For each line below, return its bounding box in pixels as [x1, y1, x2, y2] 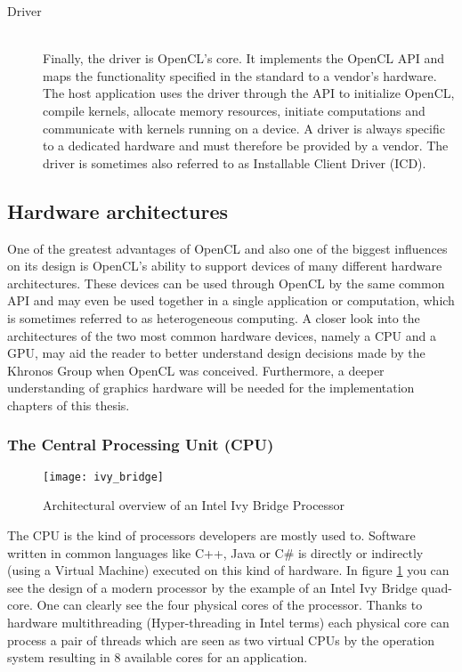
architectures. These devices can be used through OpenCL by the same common [7, 273, 445, 292]
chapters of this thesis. [7, 395, 130, 414]
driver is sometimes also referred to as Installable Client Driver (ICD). [43, 153, 426, 172]
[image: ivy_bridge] [43, 470, 165, 483]
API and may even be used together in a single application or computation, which [7, 291, 455, 310]
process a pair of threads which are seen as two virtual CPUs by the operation [7, 630, 434, 649]
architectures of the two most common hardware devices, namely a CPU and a [7, 326, 436, 344]
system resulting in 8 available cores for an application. [7, 648, 308, 667]
